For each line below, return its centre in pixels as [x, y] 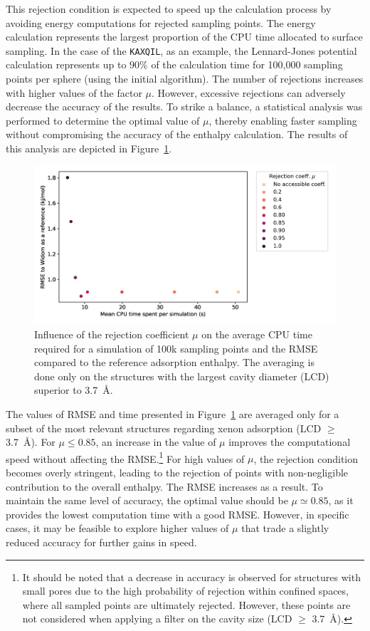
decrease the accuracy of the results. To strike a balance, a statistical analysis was [184, 106]
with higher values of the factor [74, 92]
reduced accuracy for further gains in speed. [101, 542]
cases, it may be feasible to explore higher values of [117, 528]
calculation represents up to [66, 64]
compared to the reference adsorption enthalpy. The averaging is [174, 362]
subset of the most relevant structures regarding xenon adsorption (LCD [164, 428]
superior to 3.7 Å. [74, 390]
